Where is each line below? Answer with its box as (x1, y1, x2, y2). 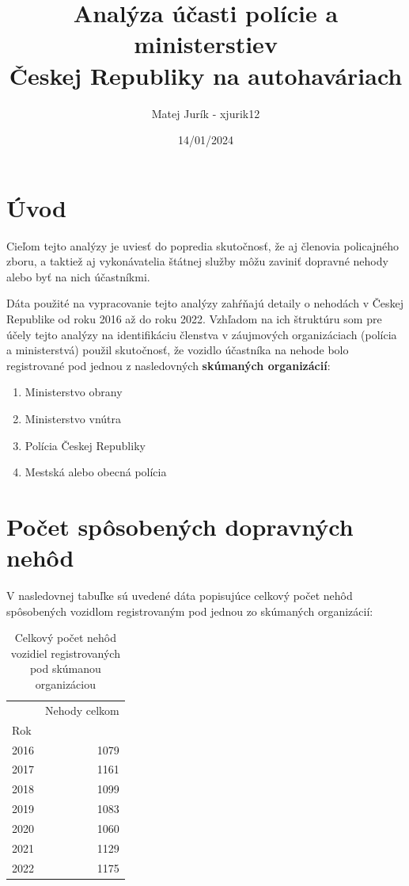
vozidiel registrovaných (10, 644, 120, 661)
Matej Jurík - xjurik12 (151, 105, 260, 121)
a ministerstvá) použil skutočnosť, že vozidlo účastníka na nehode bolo (6, 342, 349, 358)
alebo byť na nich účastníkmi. (6, 268, 150, 285)
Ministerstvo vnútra (25, 410, 121, 426)
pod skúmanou (29, 660, 101, 677)
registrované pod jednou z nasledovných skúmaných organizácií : (6, 357, 331, 373)
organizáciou (35, 676, 96, 693)
